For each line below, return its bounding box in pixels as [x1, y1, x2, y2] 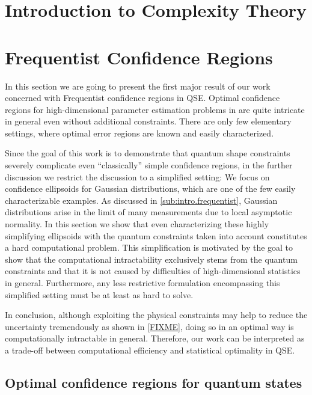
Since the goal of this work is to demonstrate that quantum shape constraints [5, 147, 290, 159]
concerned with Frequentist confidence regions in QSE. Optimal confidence [5, 91, 280, 104]
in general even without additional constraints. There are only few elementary [5, 115, 292, 127]
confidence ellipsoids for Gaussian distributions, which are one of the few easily [5, 182, 296, 195]
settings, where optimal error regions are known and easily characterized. [5, 126, 274, 139]
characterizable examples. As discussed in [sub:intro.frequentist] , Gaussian [5, 194, 278, 206]
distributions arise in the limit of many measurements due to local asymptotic [5, 206, 292, 218]
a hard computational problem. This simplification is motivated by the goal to [5, 241, 293, 254]
